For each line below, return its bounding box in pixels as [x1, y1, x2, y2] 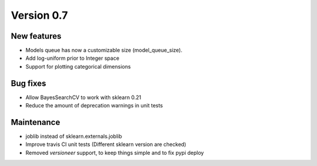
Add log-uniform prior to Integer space [25, 55, 120, 62]
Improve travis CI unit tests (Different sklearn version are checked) [25, 141, 187, 148]
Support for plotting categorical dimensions [25, 63, 131, 70]
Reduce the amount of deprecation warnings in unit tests [25, 102, 163, 109]
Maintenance [11, 117, 60, 127]
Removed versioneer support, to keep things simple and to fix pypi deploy [25, 149, 204, 156]
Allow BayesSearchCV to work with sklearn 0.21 [25, 94, 141, 101]
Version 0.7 [11, 9, 68, 22]
